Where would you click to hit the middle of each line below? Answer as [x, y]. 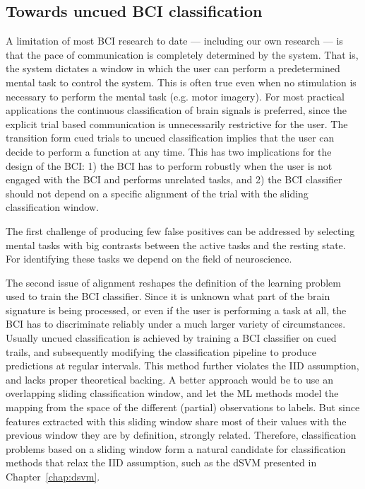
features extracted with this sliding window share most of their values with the [176, 421]
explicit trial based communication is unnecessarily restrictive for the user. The [177, 123]
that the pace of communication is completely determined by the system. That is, [182, 54]
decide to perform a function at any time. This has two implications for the [169, 151]
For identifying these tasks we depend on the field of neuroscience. [149, 259]
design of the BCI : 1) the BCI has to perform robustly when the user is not [169, 165]
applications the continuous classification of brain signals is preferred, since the [176, 110]
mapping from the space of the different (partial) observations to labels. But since [183, 407]
